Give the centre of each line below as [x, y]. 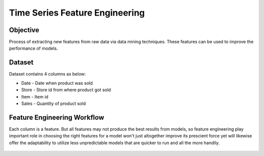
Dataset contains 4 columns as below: [47, 74]
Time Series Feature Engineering [77, 13]
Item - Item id [35, 97]
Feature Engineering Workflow [57, 117]
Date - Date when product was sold [57, 83]
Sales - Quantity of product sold [54, 103]
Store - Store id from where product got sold [66, 90]
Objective [24, 30]
